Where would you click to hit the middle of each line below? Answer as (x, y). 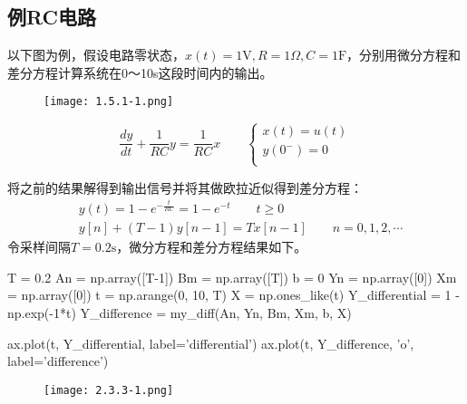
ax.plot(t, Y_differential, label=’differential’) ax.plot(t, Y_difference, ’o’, (211, 343)
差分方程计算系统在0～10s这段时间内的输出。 (140, 72)
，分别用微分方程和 (404, 55)
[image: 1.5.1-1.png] (109, 102)
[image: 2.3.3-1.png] (109, 390)
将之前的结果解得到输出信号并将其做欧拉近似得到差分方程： (185, 187)
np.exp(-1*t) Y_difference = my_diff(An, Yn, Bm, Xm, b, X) (180, 313)
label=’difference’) (58, 361)
